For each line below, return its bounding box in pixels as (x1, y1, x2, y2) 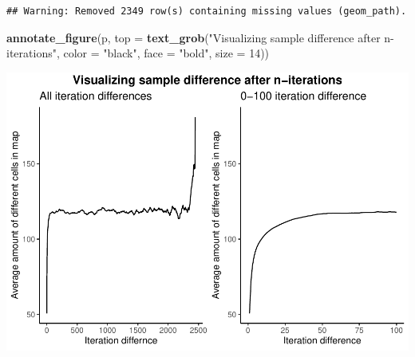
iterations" (6, 45, 57, 61)
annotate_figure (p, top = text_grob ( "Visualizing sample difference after (6, 29, 381, 45)
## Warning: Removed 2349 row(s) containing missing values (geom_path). (6, 6, 407, 17)
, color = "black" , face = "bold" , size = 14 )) (56, 45, 270, 61)
